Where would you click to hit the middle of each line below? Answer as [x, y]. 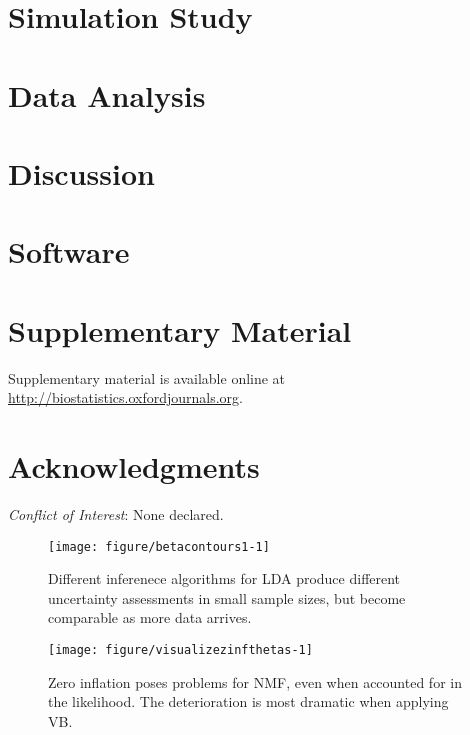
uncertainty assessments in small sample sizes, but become [227, 597]
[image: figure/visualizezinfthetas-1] [180, 649]
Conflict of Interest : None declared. [116, 513]
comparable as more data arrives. [150, 617]
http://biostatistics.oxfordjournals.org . [126, 397]
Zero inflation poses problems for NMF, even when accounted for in [255, 681]
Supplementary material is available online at [147, 377]
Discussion [81, 172]
